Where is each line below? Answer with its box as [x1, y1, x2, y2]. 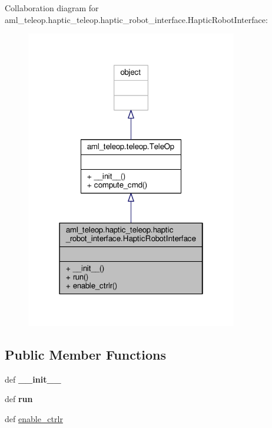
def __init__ [5, 373, 61, 385]
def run [5, 393, 33, 405]
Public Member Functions [5, 345, 166, 363]
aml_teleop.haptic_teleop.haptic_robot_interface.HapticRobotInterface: [5, 13, 268, 25]
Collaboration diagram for [5, 2, 99, 14]
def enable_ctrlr [5, 413, 63, 424]
